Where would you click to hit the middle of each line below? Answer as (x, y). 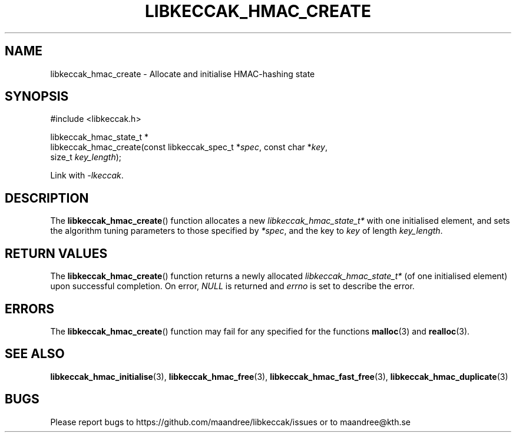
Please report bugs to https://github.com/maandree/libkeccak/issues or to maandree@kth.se (231, 422)
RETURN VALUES (56, 253)
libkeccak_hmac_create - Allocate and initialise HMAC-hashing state (183, 74)
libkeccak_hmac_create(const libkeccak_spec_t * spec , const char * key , (189, 147)
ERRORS (30, 309)
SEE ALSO (35, 354)
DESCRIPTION (47, 198)
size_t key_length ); (86, 157)
